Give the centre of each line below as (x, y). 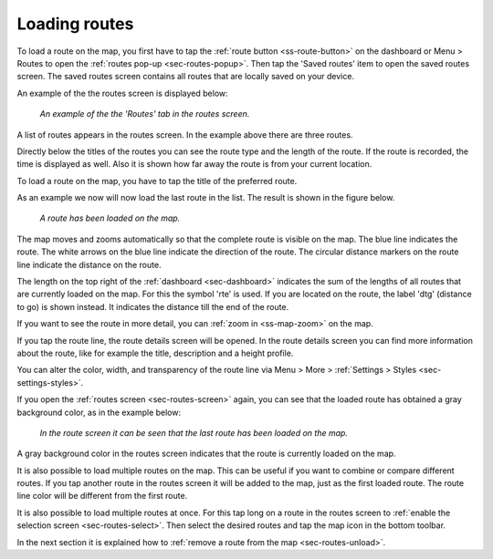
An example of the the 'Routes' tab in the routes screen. (145, 114)
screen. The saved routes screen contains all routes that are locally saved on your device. (186, 77)
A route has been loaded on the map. (110, 218)
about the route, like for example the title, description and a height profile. (155, 353)
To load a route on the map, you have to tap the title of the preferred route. (157, 181)
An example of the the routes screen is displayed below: (122, 93)
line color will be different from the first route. (102, 496)
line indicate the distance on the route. (89, 264)
